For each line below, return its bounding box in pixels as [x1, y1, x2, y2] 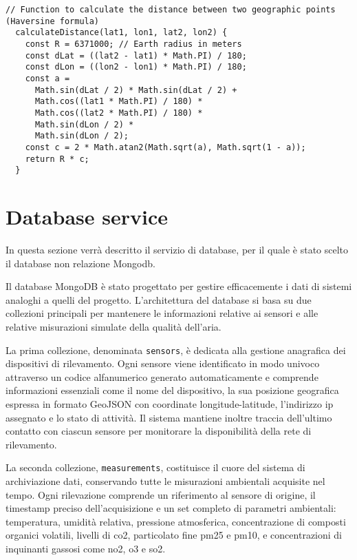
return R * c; [25, 154, 89, 164]
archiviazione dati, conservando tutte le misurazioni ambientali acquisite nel [6, 474, 325, 488]
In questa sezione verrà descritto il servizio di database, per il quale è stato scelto [6, 242, 349, 256]
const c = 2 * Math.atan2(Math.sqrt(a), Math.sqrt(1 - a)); [25, 142, 306, 152]
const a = [25, 73, 70, 83]
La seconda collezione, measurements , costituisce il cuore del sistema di [6, 460, 305, 475]
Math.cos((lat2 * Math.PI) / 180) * [34, 107, 203, 118]
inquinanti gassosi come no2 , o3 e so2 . [6, 541, 166, 555]
